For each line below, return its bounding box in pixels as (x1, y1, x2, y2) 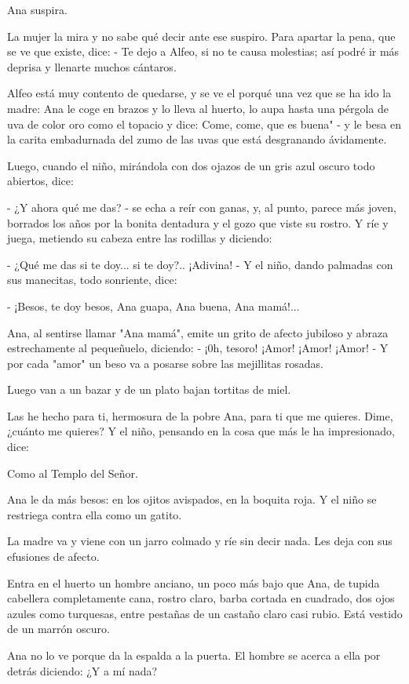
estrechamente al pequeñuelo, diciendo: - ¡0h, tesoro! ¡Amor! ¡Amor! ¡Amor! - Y (7, 340, 389, 356)
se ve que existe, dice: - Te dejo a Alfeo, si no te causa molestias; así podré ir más (7, 43, 400, 60)
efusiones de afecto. (7, 548, 100, 565)
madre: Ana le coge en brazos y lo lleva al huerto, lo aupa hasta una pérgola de (7, 100, 389, 116)
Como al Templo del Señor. (7, 464, 138, 481)
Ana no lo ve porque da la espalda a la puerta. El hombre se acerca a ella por (7, 647, 381, 663)
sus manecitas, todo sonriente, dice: (7, 271, 177, 288)
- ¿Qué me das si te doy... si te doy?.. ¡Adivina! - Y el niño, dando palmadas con (7, 256, 393, 272)
